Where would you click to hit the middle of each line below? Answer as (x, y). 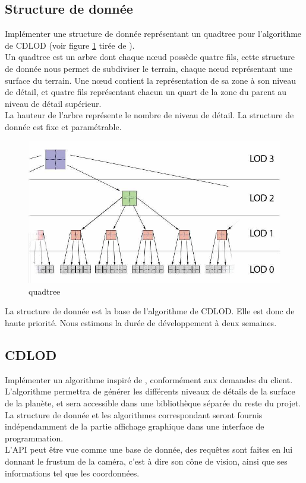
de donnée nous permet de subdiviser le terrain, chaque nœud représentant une (149, 68)
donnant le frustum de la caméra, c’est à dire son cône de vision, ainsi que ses (146, 461)
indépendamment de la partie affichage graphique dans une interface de (135, 426)
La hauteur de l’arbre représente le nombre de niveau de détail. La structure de (149, 115)
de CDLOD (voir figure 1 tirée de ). (70, 45)
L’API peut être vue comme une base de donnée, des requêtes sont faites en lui (149, 449)
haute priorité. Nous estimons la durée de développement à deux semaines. (141, 322)
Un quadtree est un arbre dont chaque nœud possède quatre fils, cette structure (150, 57)
